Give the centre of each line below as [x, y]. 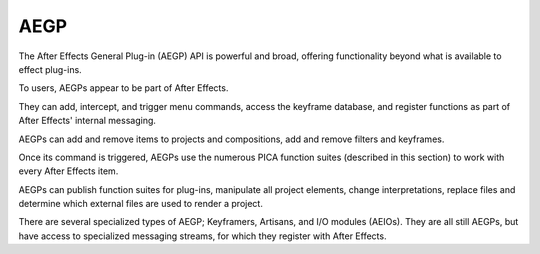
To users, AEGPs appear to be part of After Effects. [123, 88]
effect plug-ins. [50, 69]
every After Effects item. [68, 171]
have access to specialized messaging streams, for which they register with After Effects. [202, 236]
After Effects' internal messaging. [87, 121]
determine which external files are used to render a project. [141, 204]
